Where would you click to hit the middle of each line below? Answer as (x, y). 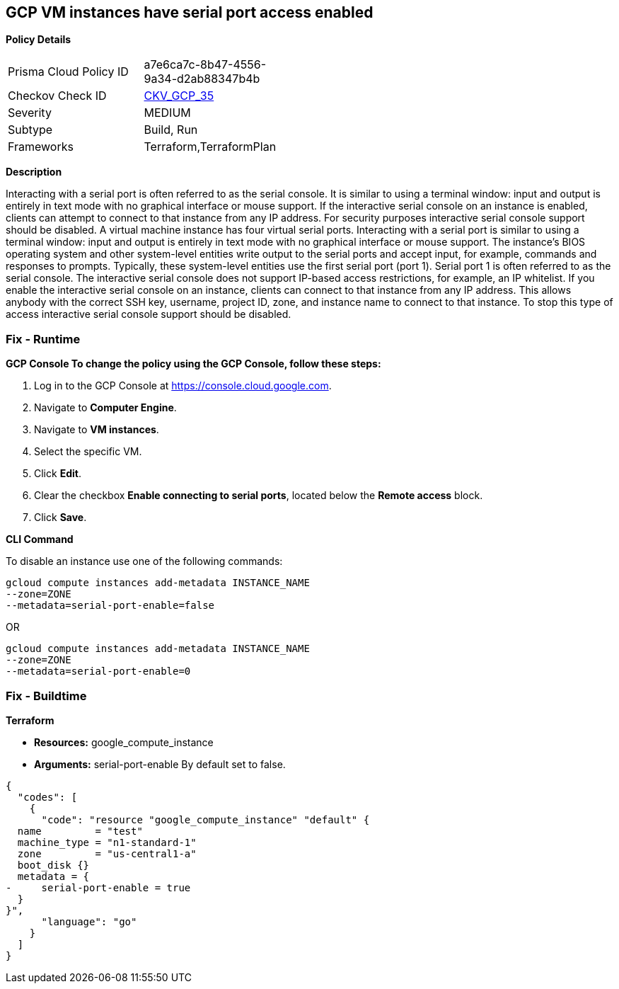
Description (34, 172)
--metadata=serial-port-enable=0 (98, 671)
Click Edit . (58, 474)
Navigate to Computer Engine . (105, 408)
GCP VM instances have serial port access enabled (190, 12)
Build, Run (171, 130)
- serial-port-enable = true (98, 887)
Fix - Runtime (43, 339)
